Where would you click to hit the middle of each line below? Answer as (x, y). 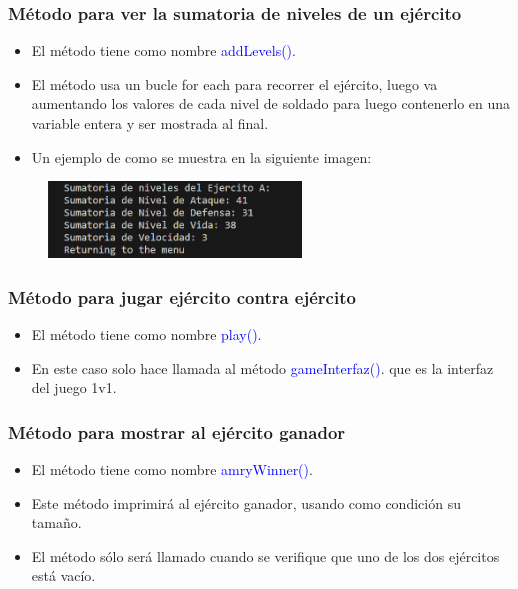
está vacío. (63, 575)
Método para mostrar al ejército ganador (177, 431)
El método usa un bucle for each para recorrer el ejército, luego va (234, 83)
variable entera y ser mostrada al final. (150, 123)
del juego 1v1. (74, 387)
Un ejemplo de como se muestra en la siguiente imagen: (201, 156)
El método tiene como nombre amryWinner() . (172, 468)
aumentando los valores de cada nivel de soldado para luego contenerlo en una (271, 103)
